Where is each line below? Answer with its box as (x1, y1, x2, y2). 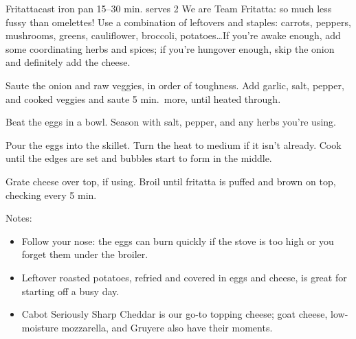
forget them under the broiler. (21, 247, 148, 261)
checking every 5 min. (5, 187, 97, 202)
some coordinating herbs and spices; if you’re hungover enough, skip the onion (5, 41, 335, 56)
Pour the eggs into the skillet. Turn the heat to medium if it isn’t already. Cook (5, 137, 342, 152)
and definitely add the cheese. (5, 55, 131, 69)
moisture (21, 320, 58, 334)
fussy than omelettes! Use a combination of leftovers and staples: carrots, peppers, (5, 14, 351, 29)
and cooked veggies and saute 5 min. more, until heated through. (5, 91, 281, 106)
